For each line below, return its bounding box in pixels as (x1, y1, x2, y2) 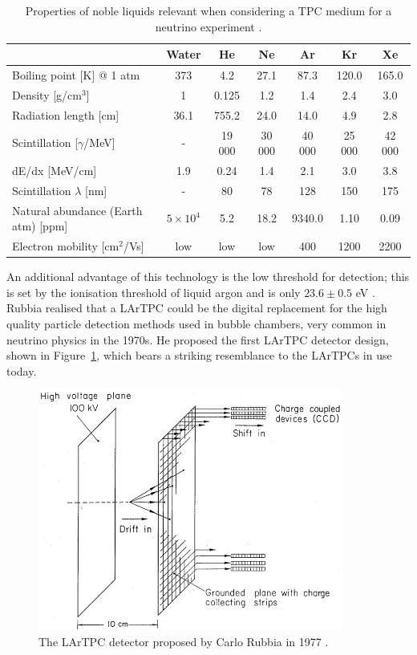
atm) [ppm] (12, 218, 68, 234)
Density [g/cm (12, 86, 82, 103)
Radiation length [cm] (12, 106, 119, 123)
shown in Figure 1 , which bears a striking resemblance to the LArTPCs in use (6, 347, 392, 364)
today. (6, 362, 37, 379)
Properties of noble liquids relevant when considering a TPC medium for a (25, 2, 392, 18)
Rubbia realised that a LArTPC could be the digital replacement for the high (6, 299, 387, 316)
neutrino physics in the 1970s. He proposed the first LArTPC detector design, (6, 331, 389, 348)
